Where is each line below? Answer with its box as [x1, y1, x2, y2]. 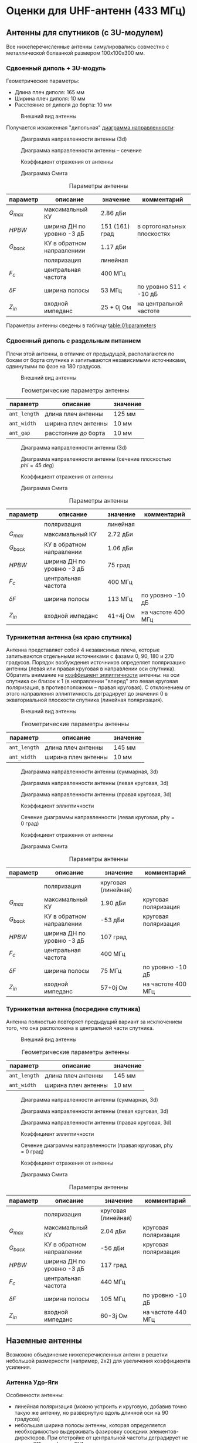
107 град [100, 933, 127, 941]
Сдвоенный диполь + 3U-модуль [6, 64, 106, 72]
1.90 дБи [100, 899, 126, 907]
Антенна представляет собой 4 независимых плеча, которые [6, 646, 160, 654]
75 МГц [100, 967, 122, 975]
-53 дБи [100, 916, 125, 925]
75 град [107, 561, 130, 569]
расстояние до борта [45, 428, 106, 437]
